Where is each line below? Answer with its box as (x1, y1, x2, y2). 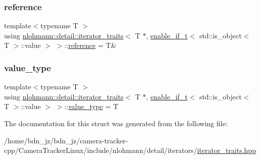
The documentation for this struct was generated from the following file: (4, 118, 228, 128)
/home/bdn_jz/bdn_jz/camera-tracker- (4, 135, 128, 145)
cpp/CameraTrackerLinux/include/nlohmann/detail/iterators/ (4, 145, 197, 155)
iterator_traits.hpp (197, 145, 256, 155)
